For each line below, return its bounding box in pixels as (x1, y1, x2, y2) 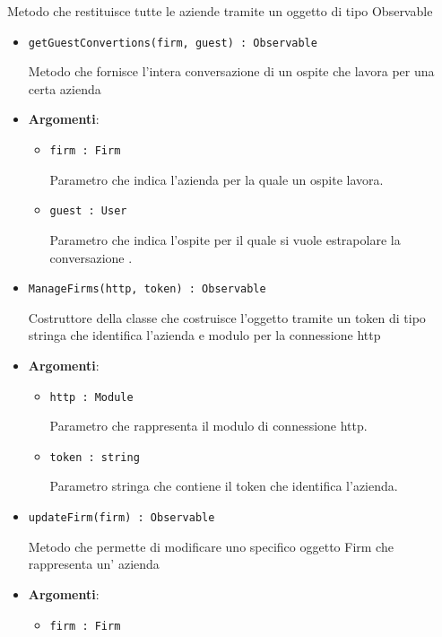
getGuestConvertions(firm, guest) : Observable (28, 36, 317, 49)
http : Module (49, 390, 134, 404)
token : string (49, 450, 140, 464)
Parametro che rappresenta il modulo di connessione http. (49, 416, 368, 435)
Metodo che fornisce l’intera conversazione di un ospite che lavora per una (28, 62, 435, 81)
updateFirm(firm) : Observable (28, 511, 215, 525)
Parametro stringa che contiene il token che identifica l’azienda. (49, 476, 398, 495)
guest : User (49, 205, 127, 218)
